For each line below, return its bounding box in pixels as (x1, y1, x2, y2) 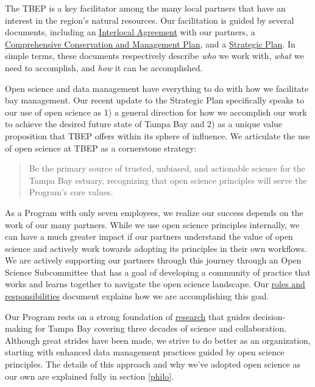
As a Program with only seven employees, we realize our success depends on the (5, 206, 303, 218)
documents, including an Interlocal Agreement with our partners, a (5, 26, 255, 38)
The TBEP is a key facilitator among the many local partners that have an (5, 2, 286, 14)
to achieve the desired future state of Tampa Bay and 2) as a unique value (5, 117, 283, 130)
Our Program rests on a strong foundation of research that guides (5, 310, 250, 322)
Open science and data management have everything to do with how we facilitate (5, 82, 309, 94)
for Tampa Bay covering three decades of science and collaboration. (35, 322, 287, 335)
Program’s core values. (29, 186, 113, 198)
